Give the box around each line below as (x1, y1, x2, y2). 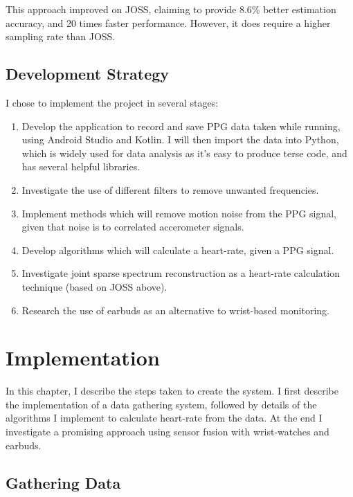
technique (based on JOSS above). (21, 279, 168, 293)
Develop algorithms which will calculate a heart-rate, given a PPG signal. (21, 242, 334, 257)
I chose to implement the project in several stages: (6, 95, 219, 109)
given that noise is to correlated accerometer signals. (21, 219, 244, 234)
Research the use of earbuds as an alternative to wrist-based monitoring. (21, 302, 329, 317)
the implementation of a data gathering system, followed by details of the (6, 397, 317, 411)
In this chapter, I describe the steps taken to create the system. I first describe (6, 383, 339, 398)
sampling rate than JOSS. (6, 29, 116, 44)
